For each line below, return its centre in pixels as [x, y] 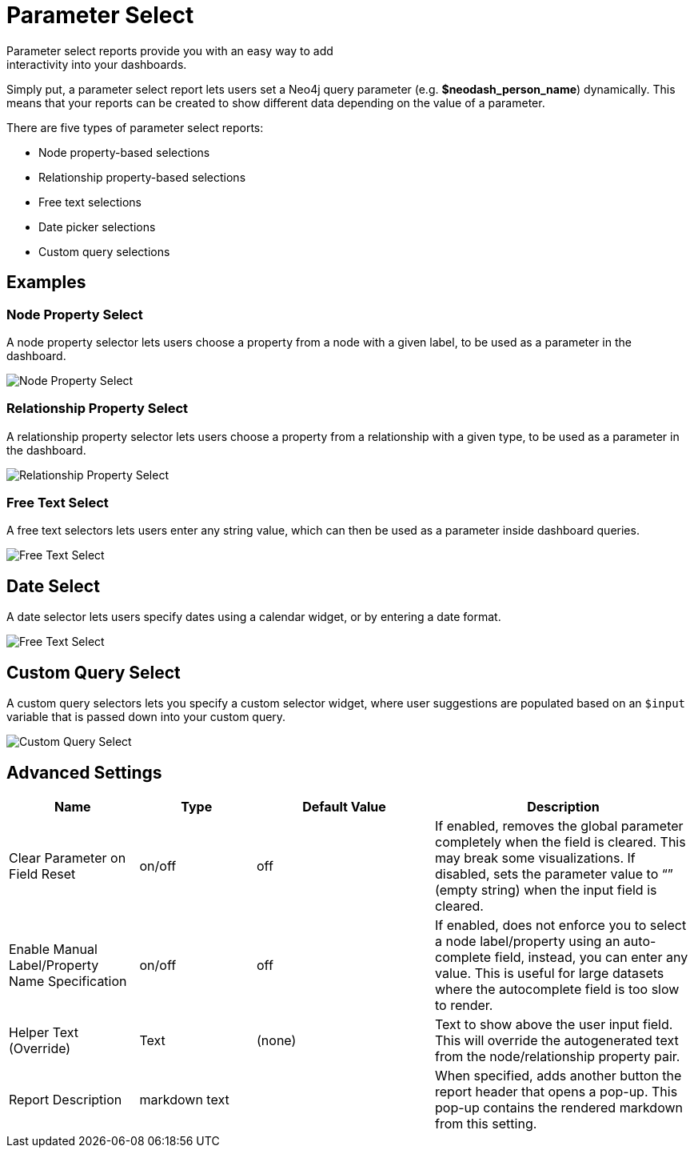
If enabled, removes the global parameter [559, 826]
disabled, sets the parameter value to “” [554, 874]
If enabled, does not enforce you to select [561, 925]
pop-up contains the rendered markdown [559, 1108]
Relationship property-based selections [142, 177]
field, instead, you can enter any [591, 957]
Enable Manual [53, 949]
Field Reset [42, 874]
